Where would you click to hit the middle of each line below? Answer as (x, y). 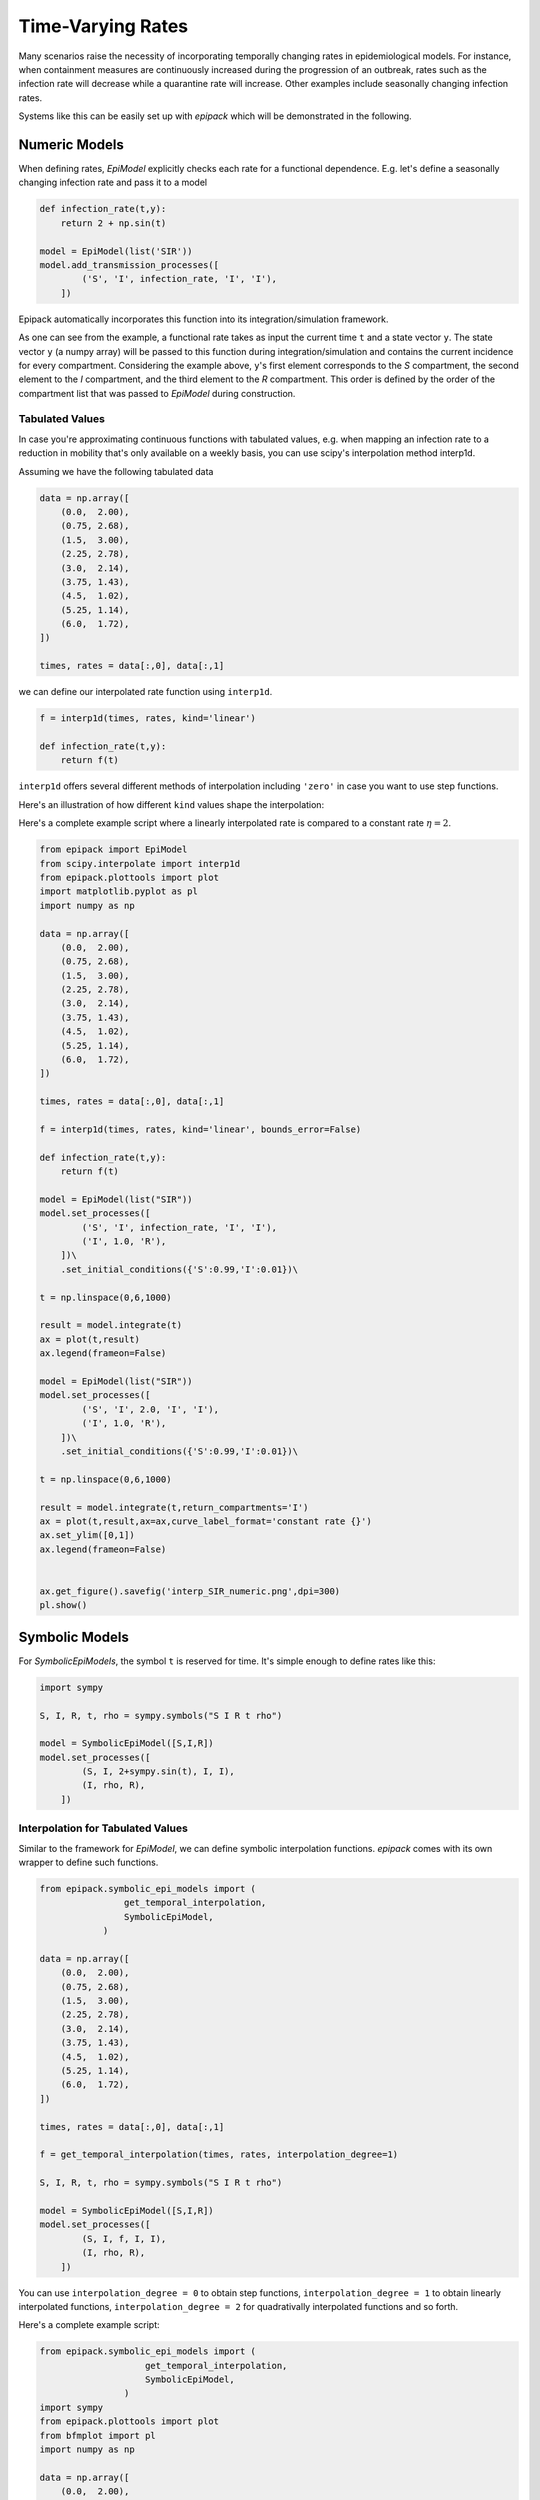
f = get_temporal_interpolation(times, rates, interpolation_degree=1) (219, 2154)
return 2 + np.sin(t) (113, 223)
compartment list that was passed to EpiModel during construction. (157, 393)
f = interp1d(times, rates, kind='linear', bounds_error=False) (200, 1129)
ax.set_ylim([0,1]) (87, 1535)
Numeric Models (71, 144)
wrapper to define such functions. (88, 1862)
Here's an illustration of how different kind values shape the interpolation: (171, 804)
